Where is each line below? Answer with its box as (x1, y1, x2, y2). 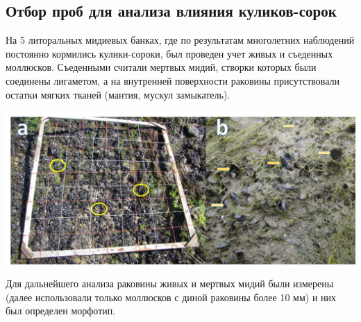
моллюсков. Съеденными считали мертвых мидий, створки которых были (6, 60, 317, 74)
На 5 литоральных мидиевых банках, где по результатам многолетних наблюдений (6, 33, 355, 47)
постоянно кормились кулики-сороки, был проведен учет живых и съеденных (6, 46, 333, 60)
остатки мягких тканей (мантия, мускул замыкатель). (6, 87, 230, 101)
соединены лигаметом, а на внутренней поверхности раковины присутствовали (6, 73, 340, 87)
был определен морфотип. (6, 303, 116, 318)
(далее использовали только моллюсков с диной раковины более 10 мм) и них (6, 289, 337, 304)
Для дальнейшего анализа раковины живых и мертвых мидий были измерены (6, 276, 334, 291)
